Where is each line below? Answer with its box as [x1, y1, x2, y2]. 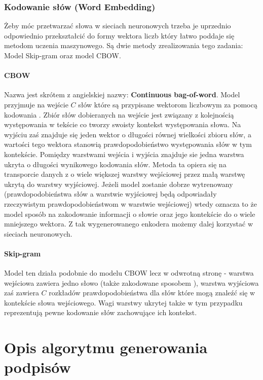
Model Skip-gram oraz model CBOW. [4, 50, 121, 60]
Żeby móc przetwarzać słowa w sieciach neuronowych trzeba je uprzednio [4, 20, 231, 31]
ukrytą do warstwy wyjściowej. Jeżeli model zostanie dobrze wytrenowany [4, 178, 233, 189]
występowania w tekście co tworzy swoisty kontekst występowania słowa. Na [4, 119, 241, 130]
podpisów [4, 357, 71, 377]
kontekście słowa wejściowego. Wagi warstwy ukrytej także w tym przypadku [4, 297, 243, 308]
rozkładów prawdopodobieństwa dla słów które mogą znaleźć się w [49, 287, 255, 298]
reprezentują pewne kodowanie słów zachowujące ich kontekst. [4, 307, 197, 318]
